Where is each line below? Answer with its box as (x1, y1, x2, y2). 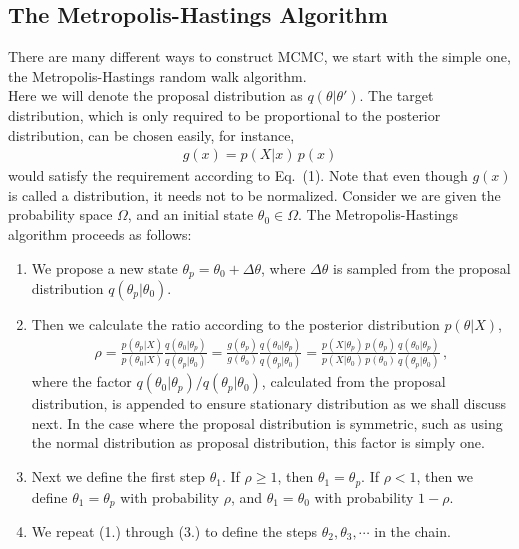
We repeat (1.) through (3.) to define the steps (31, 520, 318, 541)
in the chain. (374, 520, 451, 541)
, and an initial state (127, 204, 254, 225)
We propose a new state (31, 257, 178, 278)
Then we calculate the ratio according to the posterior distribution (31, 314, 440, 335)
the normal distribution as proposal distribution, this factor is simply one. (31, 432, 485, 453)
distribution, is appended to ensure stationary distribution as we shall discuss (31, 393, 507, 414)
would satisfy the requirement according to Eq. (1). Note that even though (8, 165, 468, 186)
